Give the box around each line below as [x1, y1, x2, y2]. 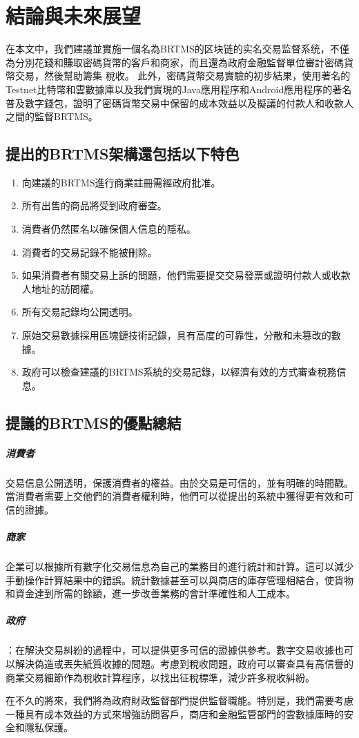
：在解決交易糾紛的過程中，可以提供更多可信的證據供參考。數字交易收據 [6, 643, 334, 657]
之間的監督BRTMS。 [6, 109, 98, 124]
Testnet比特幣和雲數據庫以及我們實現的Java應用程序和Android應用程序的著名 [6, 81, 352, 96]
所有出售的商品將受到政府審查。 [21, 198, 167, 213]
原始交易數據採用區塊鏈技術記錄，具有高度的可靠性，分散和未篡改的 [21, 328, 331, 342]
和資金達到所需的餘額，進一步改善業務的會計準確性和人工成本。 [6, 586, 295, 601]
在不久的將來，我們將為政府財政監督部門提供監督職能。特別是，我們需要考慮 [6, 693, 353, 708]
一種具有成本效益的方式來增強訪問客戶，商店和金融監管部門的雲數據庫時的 [6, 706, 344, 721]
